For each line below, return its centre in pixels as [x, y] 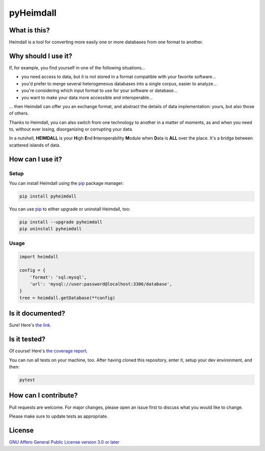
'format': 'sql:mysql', [58, 277]
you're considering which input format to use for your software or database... [99, 90]
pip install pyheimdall [48, 196]
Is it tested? [27, 339]
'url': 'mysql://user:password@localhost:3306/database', [101, 284]
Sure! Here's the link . [30, 325]
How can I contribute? [43, 395]
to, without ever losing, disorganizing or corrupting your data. [71, 129]
